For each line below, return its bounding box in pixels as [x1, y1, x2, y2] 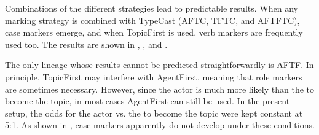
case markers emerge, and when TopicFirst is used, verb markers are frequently [5, 26, 303, 39]
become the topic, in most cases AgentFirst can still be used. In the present [5, 94, 290, 107]
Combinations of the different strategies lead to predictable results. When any [5, 2, 298, 14]
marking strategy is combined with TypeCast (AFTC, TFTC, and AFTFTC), [5, 13, 300, 26]
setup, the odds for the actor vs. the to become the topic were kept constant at [5, 106, 303, 119]
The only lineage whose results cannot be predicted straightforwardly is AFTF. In [5, 58, 314, 71]
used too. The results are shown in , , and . [5, 37, 168, 50]
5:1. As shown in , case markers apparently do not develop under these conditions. [5, 118, 315, 131]
